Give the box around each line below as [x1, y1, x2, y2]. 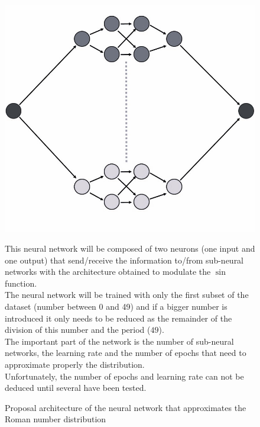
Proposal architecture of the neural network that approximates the [5, 401, 246, 413]
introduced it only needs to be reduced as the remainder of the [5, 312, 232, 324]
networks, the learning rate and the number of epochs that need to [5, 346, 246, 359]
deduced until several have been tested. [5, 381, 147, 394]
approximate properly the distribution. [5, 358, 145, 371]
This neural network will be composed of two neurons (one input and [5, 242, 255, 255]
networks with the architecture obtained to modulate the [5, 265, 211, 278]
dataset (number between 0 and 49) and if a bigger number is [5, 300, 227, 313]
